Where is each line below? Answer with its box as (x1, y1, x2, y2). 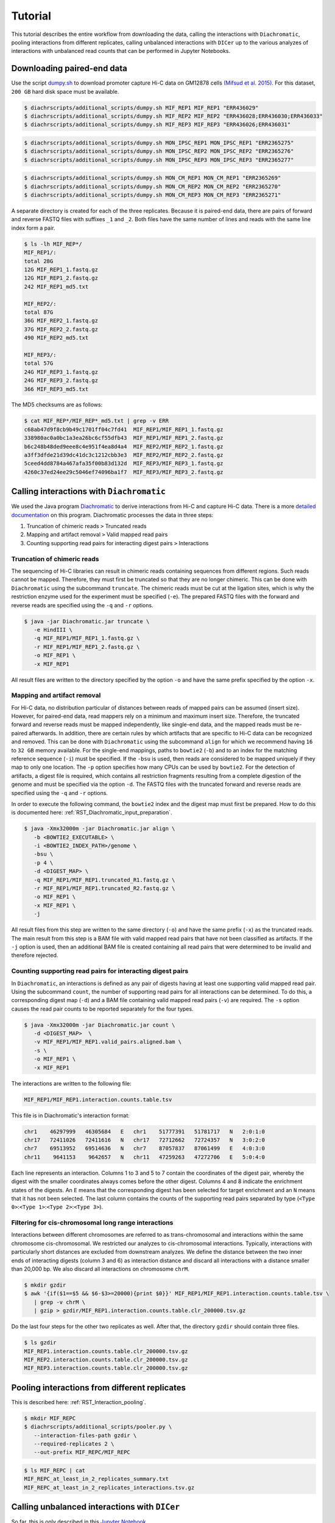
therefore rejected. (11, 952, 58, 959)
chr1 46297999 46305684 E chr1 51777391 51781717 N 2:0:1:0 (24, 1128, 265, 1135)
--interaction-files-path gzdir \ (33, 1432, 137, 1439)
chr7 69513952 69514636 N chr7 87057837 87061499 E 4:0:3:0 (24, 1145, 265, 1152)
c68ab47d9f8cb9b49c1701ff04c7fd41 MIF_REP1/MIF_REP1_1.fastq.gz (24, 426, 224, 433)
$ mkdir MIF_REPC (24, 1415, 76, 1422)
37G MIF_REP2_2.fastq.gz (24, 326, 99, 333)
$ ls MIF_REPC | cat (24, 1467, 85, 1474)
